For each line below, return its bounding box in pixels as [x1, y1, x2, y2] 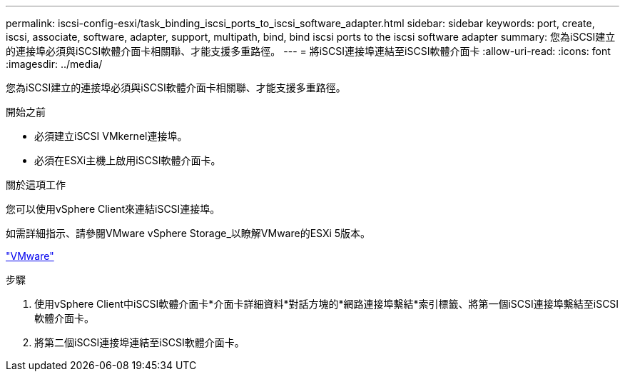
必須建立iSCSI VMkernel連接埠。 [34, 130, 188, 142]
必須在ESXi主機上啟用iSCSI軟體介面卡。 [34, 154, 221, 166]
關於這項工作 [6, 179, 66, 191]
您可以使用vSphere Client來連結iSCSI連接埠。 [6, 203, 220, 215]
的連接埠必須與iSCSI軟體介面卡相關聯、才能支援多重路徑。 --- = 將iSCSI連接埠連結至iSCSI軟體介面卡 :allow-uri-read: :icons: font [6, 45, 611, 57]
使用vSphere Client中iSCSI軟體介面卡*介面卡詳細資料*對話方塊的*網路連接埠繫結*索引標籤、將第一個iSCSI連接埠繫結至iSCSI [34, 298, 619, 310]
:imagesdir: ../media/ [6, 58, 103, 70]
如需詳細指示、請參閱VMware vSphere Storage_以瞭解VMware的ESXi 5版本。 [6, 227, 371, 239]
